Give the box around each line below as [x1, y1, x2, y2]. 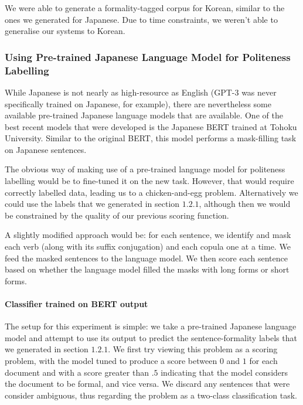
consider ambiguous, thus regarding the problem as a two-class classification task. [5, 389, 297, 401]
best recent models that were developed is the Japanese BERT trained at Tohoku [5, 120, 297, 132]
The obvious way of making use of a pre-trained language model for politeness [5, 163, 285, 175]
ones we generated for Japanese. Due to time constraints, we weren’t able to [5, 13, 278, 25]
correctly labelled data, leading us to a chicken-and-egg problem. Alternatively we [5, 186, 298, 198]
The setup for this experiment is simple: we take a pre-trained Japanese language [5, 320, 297, 332]
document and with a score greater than [5, 366, 149, 378]
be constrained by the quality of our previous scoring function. [5, 209, 229, 221]
